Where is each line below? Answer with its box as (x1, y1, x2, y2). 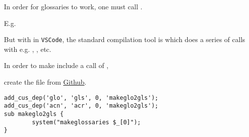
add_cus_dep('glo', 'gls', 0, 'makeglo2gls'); (4, 94, 158, 101)
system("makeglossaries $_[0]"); (32, 118, 141, 126)
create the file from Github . (4, 77, 87, 87)
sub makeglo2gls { (4, 110, 64, 117)
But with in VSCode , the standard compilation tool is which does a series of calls (4, 34, 246, 45)
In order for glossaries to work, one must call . (4, 1, 143, 11)
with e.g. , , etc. (4, 44, 51, 54)
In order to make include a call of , (4, 60, 109, 70)
